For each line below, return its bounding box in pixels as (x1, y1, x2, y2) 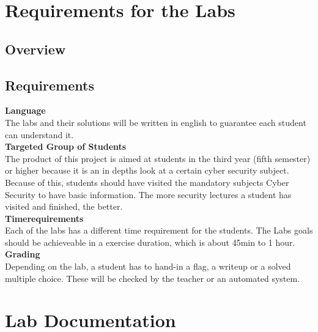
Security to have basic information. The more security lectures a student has (5, 188, 292, 201)
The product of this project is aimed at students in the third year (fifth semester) (5, 152, 311, 164)
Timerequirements (5, 212, 84, 224)
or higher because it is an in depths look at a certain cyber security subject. (5, 164, 289, 177)
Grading (5, 248, 40, 260)
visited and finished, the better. (5, 200, 123, 213)
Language (5, 104, 46, 117)
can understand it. (5, 128, 74, 141)
